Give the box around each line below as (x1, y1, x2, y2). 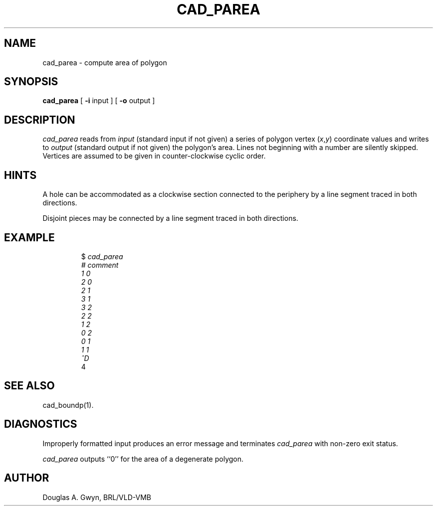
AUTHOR (4, 472, 49, 485)
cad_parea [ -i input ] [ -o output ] (42, 96, 155, 105)
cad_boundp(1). (42, 400, 94, 409)
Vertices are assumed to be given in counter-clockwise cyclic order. (42, 152, 266, 161)
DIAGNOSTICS (4, 418, 77, 431)
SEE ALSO (4, 379, 55, 392)
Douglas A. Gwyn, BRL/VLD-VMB (42, 493, 151, 502)
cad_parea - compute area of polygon (42, 58, 167, 67)
